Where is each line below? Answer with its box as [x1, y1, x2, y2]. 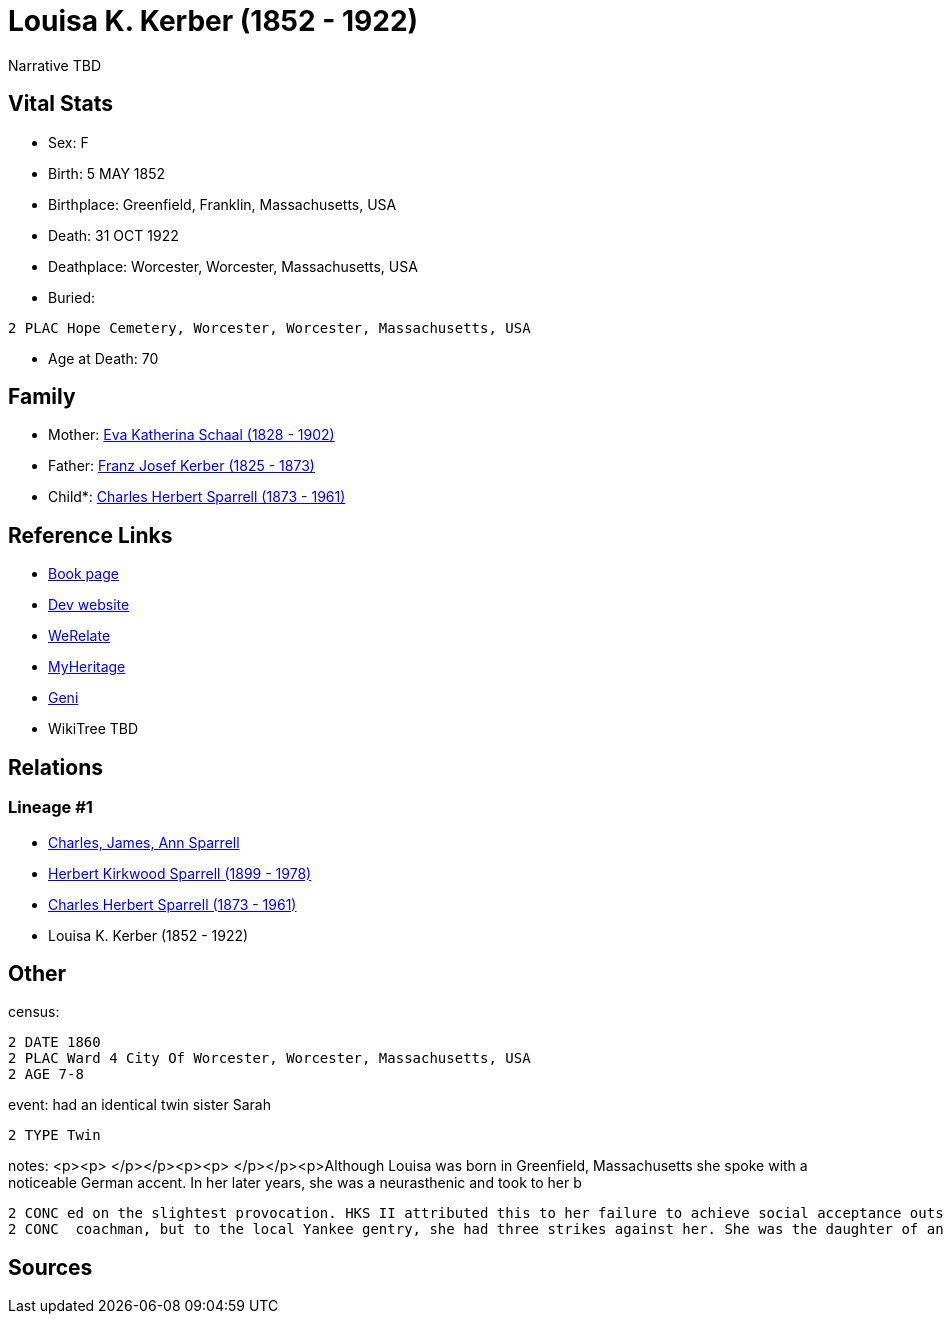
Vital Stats [8, 91, 114, 117]
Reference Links [8, 522, 173, 548]
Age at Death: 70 [48, 349, 159, 367]
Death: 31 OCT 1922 [48, 226, 179, 244]
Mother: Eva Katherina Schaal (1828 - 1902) [48, 426, 335, 444]
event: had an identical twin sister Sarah [8, 1096, 271, 1114]
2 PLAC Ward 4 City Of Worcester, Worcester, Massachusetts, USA [8, 1050, 531, 1067]
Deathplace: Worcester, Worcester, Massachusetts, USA [48, 257, 418, 275]
